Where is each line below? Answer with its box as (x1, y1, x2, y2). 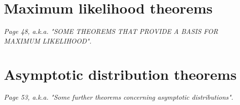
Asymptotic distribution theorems (4, 64, 237, 84)
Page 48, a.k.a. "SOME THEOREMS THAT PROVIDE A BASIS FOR (4, 26, 218, 36)
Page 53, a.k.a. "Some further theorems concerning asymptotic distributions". (4, 92, 234, 102)
